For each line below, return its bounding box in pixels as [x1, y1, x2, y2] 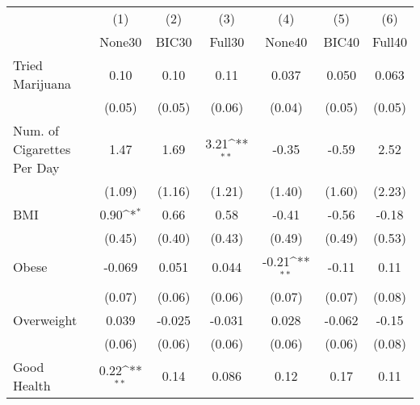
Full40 [372, 32, 407, 51]
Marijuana [13, 74, 72, 93]
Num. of [13, 121, 59, 140]
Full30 [209, 32, 245, 51]
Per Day [13, 158, 60, 177]
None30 [99, 32, 142, 51]
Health [13, 375, 51, 395]
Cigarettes [13, 140, 71, 158]
